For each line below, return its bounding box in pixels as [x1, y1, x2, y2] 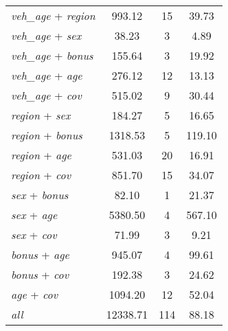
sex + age [11, 207, 58, 222]
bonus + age [11, 247, 69, 262]
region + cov [11, 167, 71, 183]
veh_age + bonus [11, 47, 93, 63]
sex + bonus [11, 187, 69, 203]
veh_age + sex [11, 27, 82, 43]
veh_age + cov [11, 87, 82, 103]
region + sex [11, 107, 71, 123]
